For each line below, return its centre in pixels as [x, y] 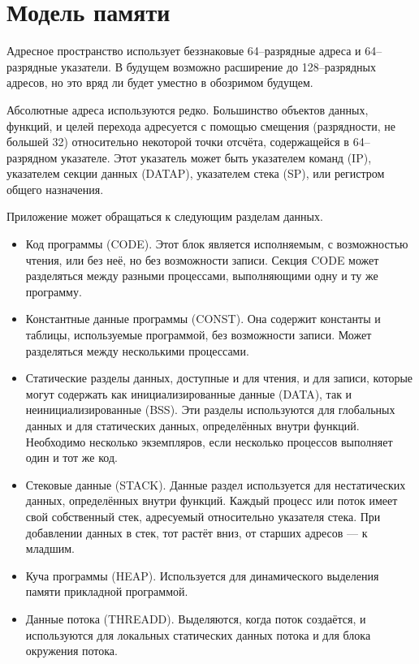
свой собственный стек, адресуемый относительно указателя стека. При [203, 516]
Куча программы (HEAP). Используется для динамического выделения [202, 575]
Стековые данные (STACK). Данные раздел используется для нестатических [216, 484]
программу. [54, 291]
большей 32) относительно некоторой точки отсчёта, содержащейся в [178, 142]
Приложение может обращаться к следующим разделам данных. [165, 216]
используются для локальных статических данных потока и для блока [198, 634]
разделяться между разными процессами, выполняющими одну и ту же [202, 276]
